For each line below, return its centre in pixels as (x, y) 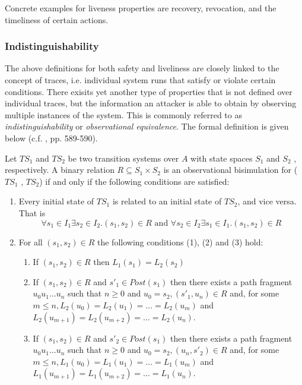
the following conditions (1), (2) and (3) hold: (180, 242)
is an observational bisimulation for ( (231, 170)
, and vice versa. (267, 201)
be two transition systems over (123, 158)
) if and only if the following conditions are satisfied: (134, 181)
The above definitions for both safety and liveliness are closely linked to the (142, 68)
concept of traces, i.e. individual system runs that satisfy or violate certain (140, 80)
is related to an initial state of (167, 201)
